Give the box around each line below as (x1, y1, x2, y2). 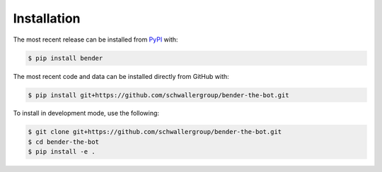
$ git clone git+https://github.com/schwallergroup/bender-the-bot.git (28, 128, 282, 136)
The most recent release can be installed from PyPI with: (13, 35, 178, 44)
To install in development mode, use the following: (13, 109, 159, 118)
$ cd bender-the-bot (28, 137, 99, 146)
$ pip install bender (28, 54, 103, 62)
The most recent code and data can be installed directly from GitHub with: (13, 72, 229, 80)
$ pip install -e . (28, 148, 95, 156)
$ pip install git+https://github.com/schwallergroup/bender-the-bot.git (28, 91, 289, 99)
